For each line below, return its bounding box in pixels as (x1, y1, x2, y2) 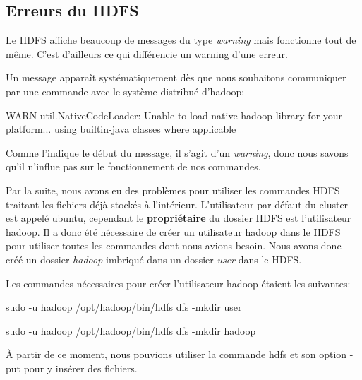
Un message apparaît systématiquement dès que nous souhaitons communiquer (6, 70, 346, 85)
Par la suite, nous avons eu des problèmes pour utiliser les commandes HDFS (6, 182, 340, 197)
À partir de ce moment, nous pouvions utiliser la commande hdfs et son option (6, 347, 347, 362)
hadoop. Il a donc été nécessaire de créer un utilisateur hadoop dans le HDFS (6, 224, 341, 239)
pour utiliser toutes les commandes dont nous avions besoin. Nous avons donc (6, 238, 342, 253)
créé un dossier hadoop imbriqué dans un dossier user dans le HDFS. (6, 251, 302, 266)
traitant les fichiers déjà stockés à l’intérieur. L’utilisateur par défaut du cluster (6, 196, 349, 211)
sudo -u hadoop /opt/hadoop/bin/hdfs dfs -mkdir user (6, 299, 242, 314)
